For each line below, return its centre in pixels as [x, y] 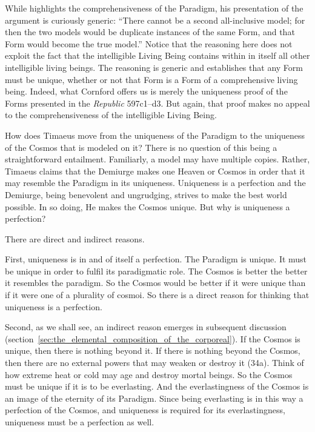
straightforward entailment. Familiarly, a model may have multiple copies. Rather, [157, 159]
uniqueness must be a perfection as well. [80, 422]
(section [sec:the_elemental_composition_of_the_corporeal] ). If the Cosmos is [153, 338]
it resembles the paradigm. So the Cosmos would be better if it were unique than [155, 283]
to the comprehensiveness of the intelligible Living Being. [111, 115]
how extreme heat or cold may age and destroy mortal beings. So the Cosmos [149, 374]
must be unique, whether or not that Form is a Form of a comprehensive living [151, 79]
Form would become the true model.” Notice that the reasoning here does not [149, 43]
